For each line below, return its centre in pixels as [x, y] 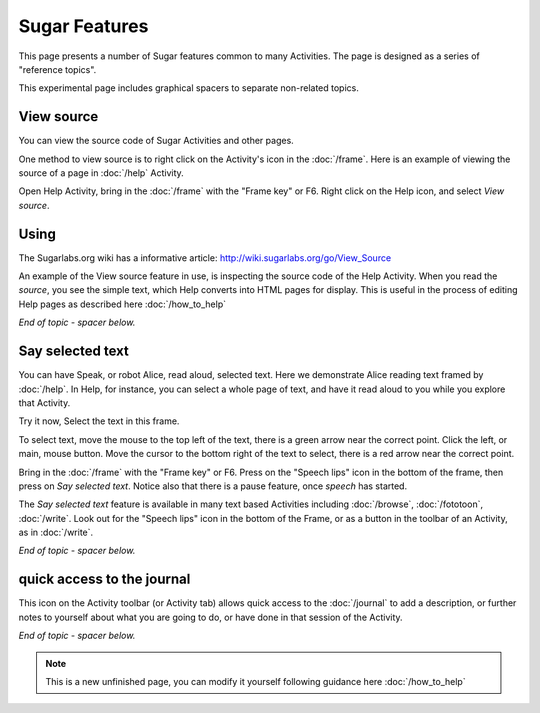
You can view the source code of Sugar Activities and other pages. [156, 141]
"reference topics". [57, 69]
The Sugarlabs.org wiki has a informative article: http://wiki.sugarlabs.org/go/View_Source [205, 257]
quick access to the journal [104, 579]
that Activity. [44, 402]
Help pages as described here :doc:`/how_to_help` [122, 304]
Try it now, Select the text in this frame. [99, 421]
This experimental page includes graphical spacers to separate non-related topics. [188, 88]
